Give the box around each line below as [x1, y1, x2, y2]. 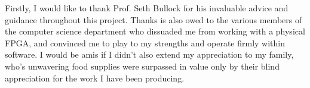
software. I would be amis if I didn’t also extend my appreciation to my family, [5, 48, 294, 61]
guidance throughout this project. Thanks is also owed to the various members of [5, 13, 302, 26]
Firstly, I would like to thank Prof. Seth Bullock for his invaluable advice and [5, 2, 288, 14]
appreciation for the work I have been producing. [5, 71, 185, 84]
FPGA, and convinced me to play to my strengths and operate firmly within [5, 36, 285, 49]
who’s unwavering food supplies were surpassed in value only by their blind [5, 59, 280, 72]
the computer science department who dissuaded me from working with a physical [5, 25, 305, 37]
